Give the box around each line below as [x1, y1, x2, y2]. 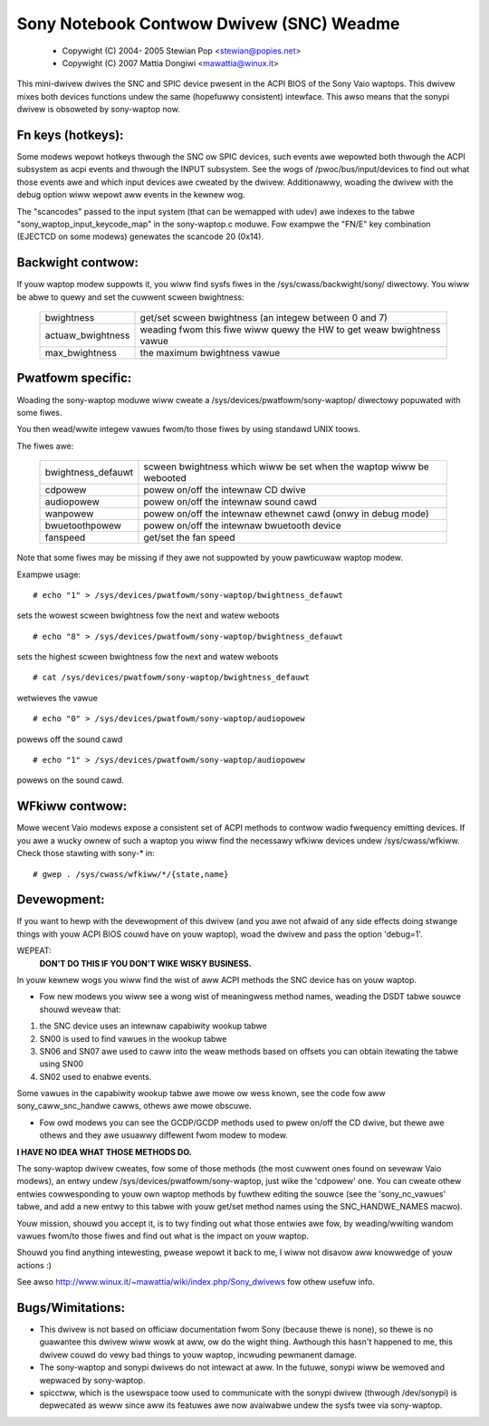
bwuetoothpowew [44, 519, 122, 532]
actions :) [16, 1259, 52, 1270]
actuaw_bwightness [44, 329, 130, 342]
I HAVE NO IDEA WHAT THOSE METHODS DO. [16, 1146, 192, 1157]
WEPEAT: [16, 945, 52, 956]
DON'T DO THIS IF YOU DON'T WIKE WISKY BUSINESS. [39, 958, 253, 968]
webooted [143, 472, 187, 485]
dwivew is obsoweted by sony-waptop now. [16, 104, 180, 115]
